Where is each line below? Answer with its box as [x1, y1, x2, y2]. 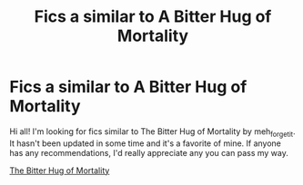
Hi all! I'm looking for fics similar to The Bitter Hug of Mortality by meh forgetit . [9, 125, 296, 139]
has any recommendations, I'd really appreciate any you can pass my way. [9, 147, 288, 158]
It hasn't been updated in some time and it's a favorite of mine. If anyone [9, 138, 282, 149]
